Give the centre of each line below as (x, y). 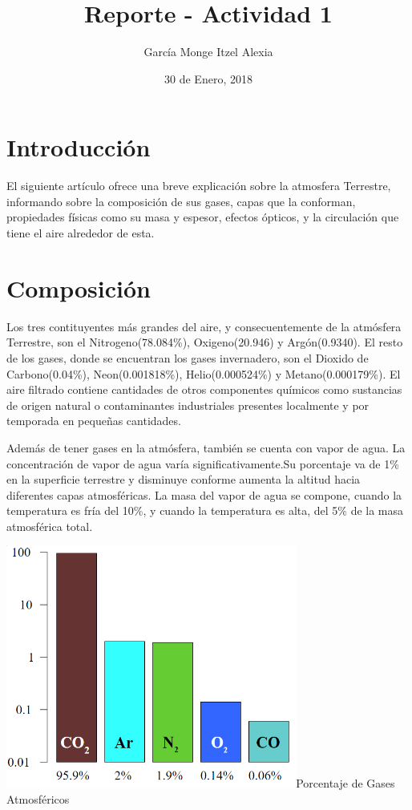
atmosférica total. (50, 526)
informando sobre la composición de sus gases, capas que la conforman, (181, 201)
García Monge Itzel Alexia (208, 52)
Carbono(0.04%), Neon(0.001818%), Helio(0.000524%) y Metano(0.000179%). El (204, 373)
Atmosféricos (38, 799)
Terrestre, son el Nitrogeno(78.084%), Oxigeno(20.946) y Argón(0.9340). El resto (205, 342)
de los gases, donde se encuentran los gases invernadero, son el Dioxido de (188, 357)
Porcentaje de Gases (345, 783)
